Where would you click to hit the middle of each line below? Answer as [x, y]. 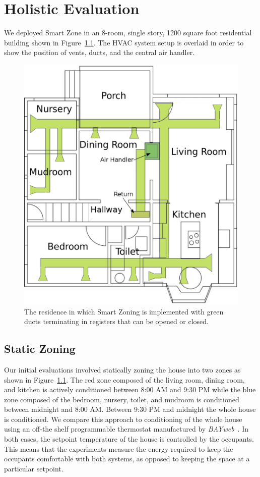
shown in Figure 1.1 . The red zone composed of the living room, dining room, [124, 379]
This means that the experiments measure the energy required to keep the [119, 448]
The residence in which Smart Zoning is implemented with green [124, 311]
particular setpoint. [34, 468]
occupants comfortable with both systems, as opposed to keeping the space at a [127, 459]
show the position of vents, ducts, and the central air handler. [100, 52]
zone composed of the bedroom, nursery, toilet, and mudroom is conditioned [122, 399]
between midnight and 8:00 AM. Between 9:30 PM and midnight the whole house [130, 409]
